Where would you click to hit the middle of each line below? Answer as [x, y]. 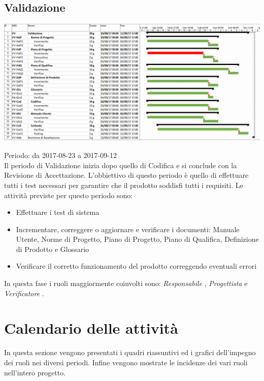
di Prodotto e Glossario [53, 249]
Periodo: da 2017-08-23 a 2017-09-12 [60, 155]
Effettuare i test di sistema [58, 212]
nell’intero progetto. [35, 372]
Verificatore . [24, 293]
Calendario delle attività [91, 328]
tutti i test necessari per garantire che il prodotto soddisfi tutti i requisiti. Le [124, 185]
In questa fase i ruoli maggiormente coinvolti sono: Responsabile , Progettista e [126, 283]
